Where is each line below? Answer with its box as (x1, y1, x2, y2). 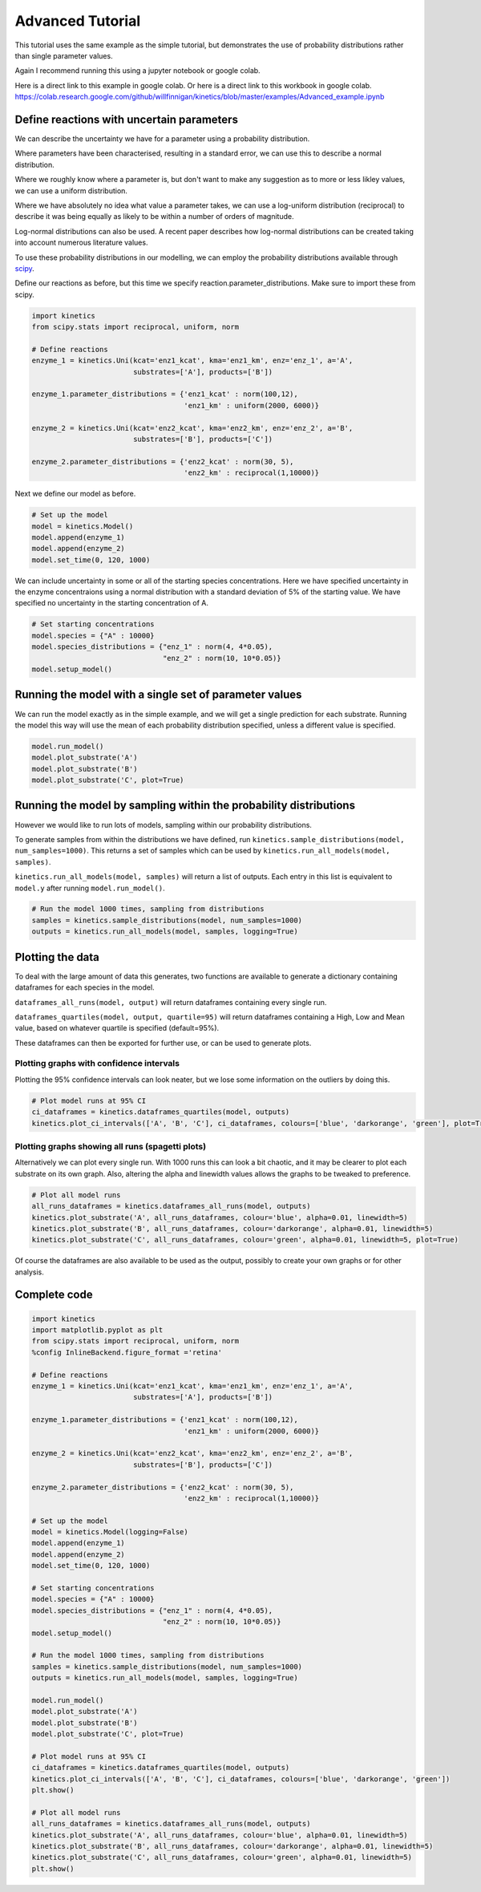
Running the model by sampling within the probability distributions (14, 799, 356, 812)
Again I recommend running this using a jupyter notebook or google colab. (14, 66, 261, 75)
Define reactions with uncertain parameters (14, 112, 238, 126)
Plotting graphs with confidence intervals (14, 1058, 180, 1069)
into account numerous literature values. (14, 237, 148, 248)
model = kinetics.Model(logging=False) (31, 1528, 188, 1537)
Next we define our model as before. (14, 489, 136, 499)
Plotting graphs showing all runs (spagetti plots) (14, 1140, 207, 1152)
